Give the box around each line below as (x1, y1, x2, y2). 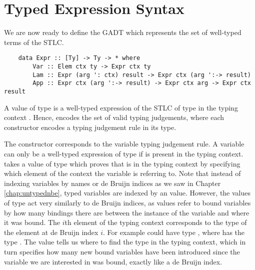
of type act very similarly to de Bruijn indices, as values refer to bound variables (4, 197, 251, 207)
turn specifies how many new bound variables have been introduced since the (4, 246, 240, 256)
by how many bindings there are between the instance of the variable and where (4, 207, 249, 217)
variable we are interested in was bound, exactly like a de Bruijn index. (4, 256, 222, 266)
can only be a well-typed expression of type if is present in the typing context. (4, 148, 243, 158)
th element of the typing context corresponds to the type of (64, 217, 247, 227)
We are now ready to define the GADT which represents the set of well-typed (4, 27, 241, 37)
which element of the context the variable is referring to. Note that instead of (4, 168, 241, 178)
